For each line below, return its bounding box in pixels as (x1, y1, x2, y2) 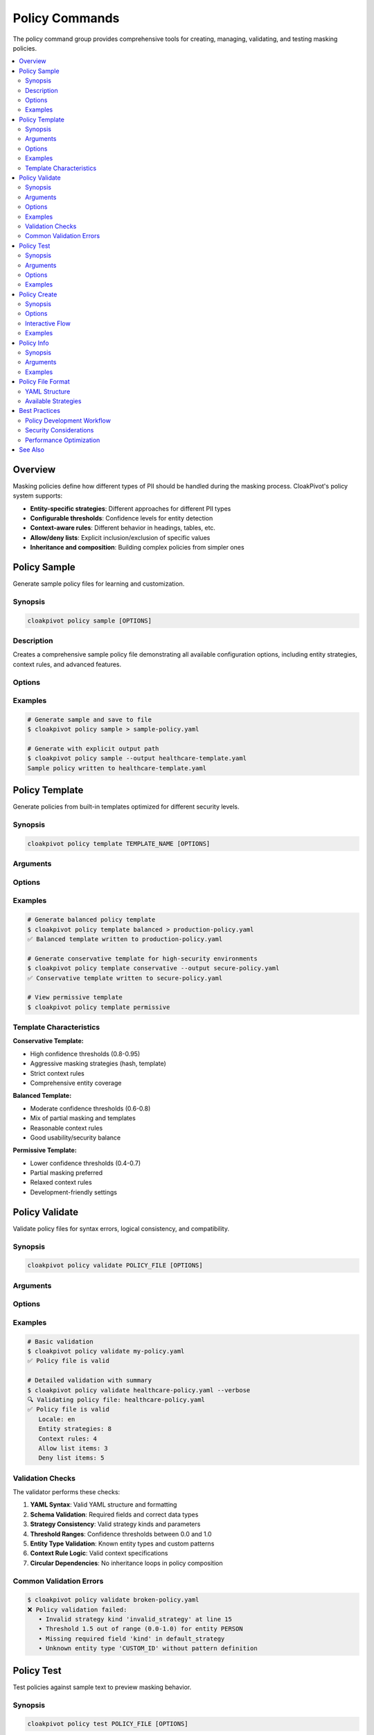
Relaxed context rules (30, 1178, 93, 1187)
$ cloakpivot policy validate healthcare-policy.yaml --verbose (27, 1386, 251, 1394)
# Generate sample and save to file (27, 716, 152, 723)
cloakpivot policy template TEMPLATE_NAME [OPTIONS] (27, 840, 211, 847)
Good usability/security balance (30, 1133, 121, 1142)
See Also (19, 445, 45, 454)
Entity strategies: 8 (38, 1425, 112, 1433)
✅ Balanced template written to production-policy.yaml (27, 935, 223, 943)
